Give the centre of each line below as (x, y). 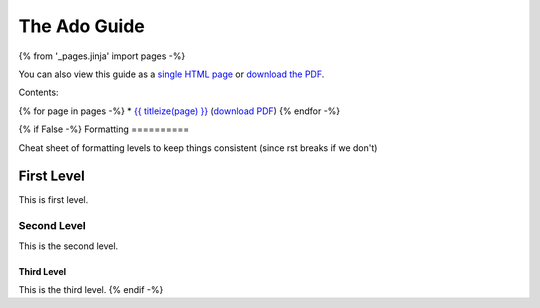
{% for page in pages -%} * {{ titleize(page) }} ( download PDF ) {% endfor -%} (179, 111)
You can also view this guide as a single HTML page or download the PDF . (171, 74)
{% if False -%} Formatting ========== (104, 129)
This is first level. (53, 200)
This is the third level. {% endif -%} (91, 289)
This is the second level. (68, 246)
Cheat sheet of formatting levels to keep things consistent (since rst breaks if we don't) (198, 147)
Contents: (38, 92)
